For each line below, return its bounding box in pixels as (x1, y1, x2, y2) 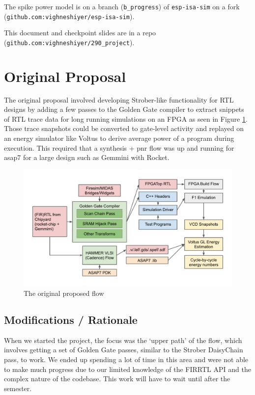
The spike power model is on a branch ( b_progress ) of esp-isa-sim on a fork (4, 1, 240, 11)
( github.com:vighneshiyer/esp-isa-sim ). (4, 11, 135, 21)
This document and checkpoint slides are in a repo (4, 27, 156, 38)
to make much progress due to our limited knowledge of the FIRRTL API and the (4, 364, 251, 374)
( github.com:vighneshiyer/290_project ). (4, 37, 135, 47)
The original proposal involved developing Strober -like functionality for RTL (4, 94, 234, 105)
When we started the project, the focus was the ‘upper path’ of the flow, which (4, 335, 242, 345)
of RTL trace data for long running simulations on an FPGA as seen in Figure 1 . (4, 113, 248, 124)
